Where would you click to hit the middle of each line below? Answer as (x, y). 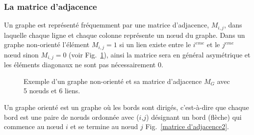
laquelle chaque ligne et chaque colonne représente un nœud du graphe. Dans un (125, 35)
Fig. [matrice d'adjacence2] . (187, 126)
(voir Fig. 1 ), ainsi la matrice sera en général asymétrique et (160, 54)
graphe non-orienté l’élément (47, 44)
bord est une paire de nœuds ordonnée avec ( (72, 117)
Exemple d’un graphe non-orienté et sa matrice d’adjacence (113, 81)
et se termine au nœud (104, 126)
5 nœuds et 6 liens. (52, 91)
